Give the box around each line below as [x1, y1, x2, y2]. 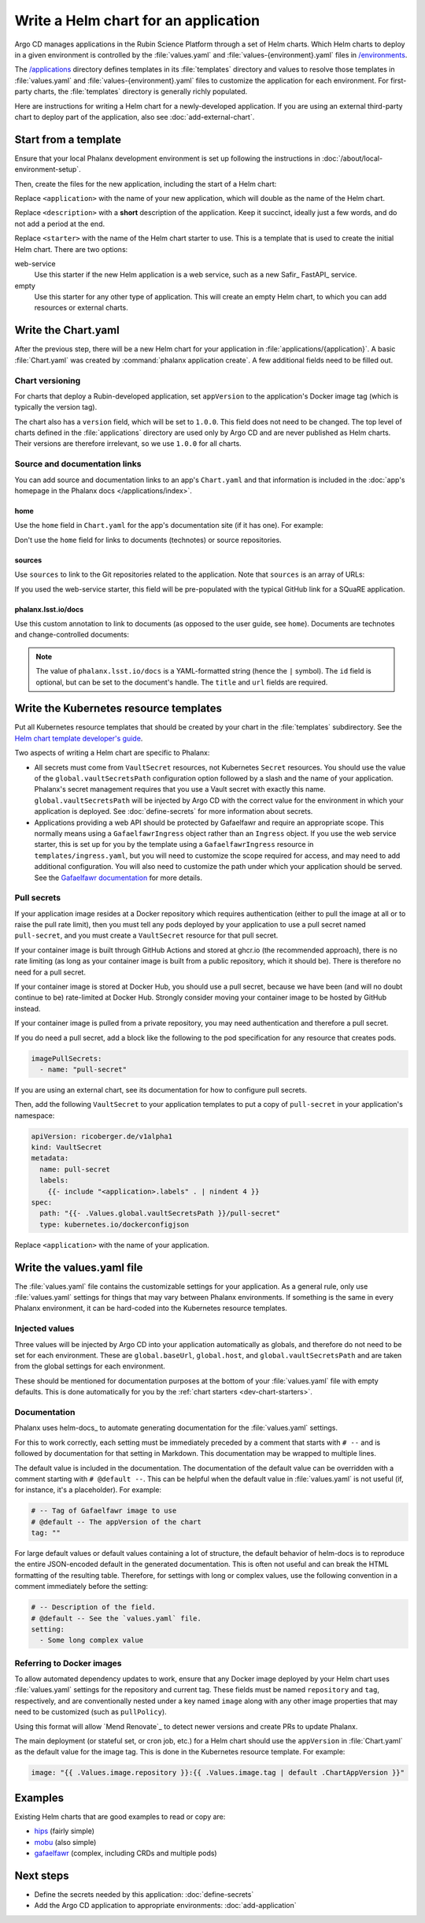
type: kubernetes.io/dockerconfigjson [39, 1220, 189, 1229]
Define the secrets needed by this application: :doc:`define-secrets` [34, 1890, 254, 1899]
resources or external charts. [34, 303, 129, 313]
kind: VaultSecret [31, 1143, 102, 1152]
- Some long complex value [39, 1635, 144, 1645]
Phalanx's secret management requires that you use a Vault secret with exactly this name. [34, 785, 326, 794]
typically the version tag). [14, 403, 98, 412]
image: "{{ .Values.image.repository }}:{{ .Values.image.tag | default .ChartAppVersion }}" [31, 1769, 405, 1777]
